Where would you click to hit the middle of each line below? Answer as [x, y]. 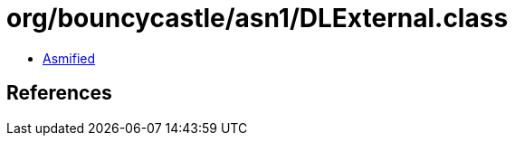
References [59, 93]
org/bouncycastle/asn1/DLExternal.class [257, 18]
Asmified [69, 58]
